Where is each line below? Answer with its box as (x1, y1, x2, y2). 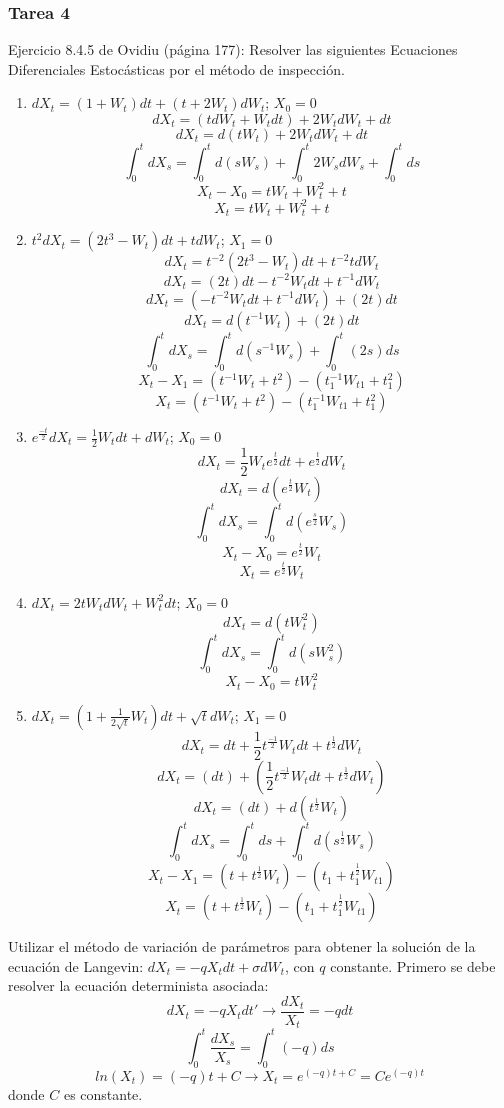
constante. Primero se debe (330, 955, 496, 976)
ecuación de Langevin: (8, 955, 144, 976)
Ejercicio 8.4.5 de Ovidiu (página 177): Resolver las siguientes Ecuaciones (8, 39, 458, 60)
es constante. (63, 1083, 143, 1104)
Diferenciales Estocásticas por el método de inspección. (8, 58, 345, 79)
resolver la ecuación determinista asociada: (8, 975, 269, 996)
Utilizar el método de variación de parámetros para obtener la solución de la (8, 936, 476, 957)
